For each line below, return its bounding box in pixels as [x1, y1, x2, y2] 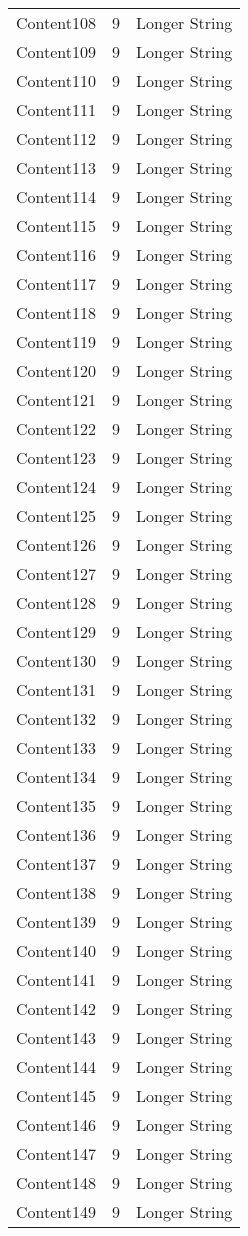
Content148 [16, 1171, 97, 1194]
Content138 [16, 881, 97, 904]
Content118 [16, 301, 97, 324]
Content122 [16, 417, 97, 440]
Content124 [16, 475, 97, 498]
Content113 [16, 156, 97, 179]
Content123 [16, 446, 97, 469]
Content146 [16, 1113, 97, 1136]
